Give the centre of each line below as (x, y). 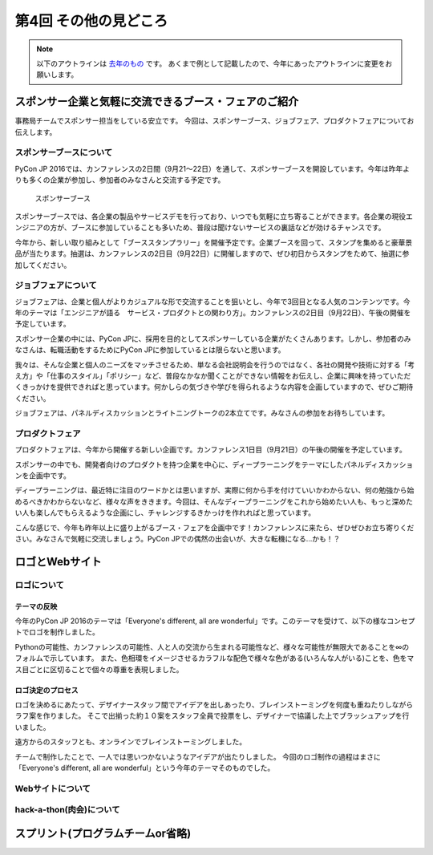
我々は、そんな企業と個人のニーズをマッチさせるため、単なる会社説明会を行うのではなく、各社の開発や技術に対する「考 (215, 364)
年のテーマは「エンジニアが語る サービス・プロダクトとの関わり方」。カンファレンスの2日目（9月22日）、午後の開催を (213, 313)
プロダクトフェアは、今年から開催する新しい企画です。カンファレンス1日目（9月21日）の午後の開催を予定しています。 (210, 450)
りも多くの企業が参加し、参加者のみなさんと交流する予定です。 (120, 180)
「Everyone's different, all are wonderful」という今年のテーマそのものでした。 (145, 768)
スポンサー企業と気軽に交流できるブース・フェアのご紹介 (157, 101)
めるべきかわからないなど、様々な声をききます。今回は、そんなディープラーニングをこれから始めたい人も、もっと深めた (214, 501)
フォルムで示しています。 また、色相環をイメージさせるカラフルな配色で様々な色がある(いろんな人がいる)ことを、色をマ (214, 658)
